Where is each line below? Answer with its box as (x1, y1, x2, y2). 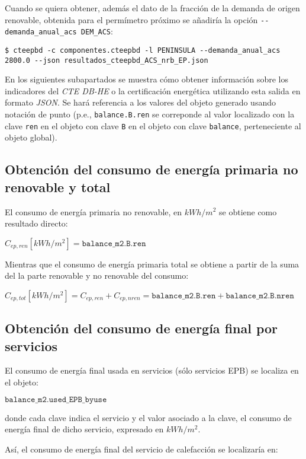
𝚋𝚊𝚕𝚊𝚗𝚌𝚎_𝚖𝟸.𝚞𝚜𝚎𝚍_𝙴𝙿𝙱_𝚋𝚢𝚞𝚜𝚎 (5, 395, 107, 404)
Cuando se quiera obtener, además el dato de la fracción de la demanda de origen (5, 2, 300, 14)
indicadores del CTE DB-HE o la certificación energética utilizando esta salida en (5, 84, 301, 97)
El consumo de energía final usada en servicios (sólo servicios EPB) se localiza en (5, 364, 299, 377)
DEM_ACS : (80, 25, 113, 37)
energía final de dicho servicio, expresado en (5, 423, 164, 435)
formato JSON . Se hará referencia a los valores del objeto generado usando (5, 96, 276, 109)
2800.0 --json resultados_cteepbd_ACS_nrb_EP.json (5, 56, 208, 65)
